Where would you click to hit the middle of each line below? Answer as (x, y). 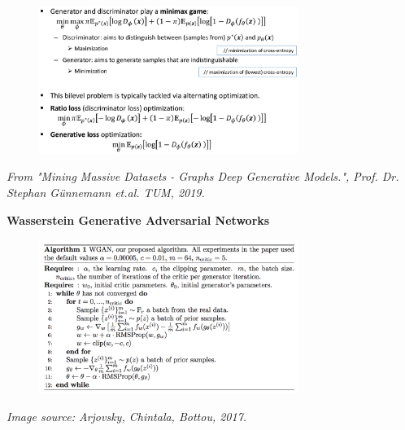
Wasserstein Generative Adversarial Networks (138, 219)
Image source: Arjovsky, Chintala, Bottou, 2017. (127, 416)
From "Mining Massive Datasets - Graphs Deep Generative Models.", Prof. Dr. (203, 176)
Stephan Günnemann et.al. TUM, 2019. (106, 192)
